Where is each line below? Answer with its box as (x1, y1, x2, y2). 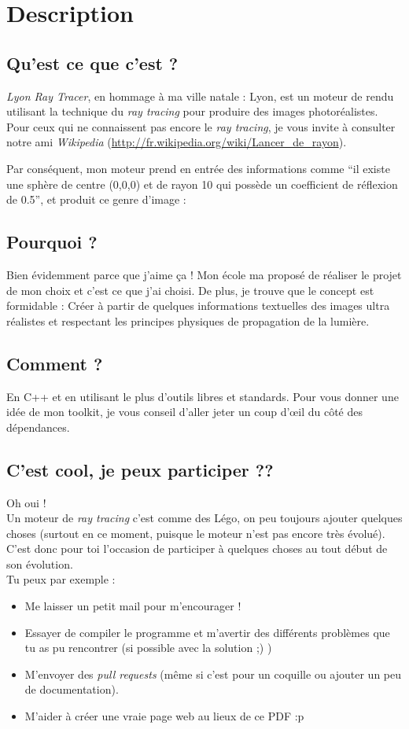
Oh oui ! (6, 494, 46, 510)
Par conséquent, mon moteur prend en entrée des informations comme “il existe (6, 160, 390, 176)
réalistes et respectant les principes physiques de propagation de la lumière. (6, 312, 370, 329)
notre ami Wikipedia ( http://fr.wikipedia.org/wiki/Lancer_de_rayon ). (6, 134, 347, 150)
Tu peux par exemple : (6, 571, 116, 587)
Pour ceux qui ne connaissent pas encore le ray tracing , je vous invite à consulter (6, 118, 396, 134)
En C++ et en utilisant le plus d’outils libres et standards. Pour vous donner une (6, 388, 399, 404)
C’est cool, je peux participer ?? (6, 457, 274, 481)
